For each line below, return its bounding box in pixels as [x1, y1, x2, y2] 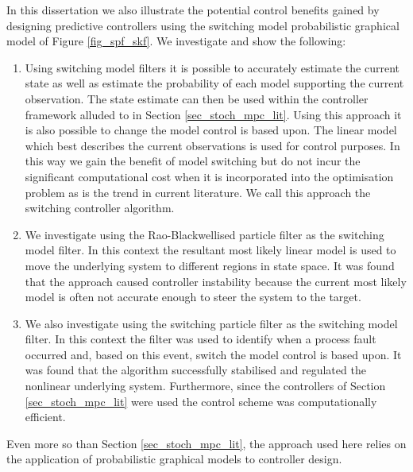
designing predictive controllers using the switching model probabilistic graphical [6, 17, 399, 33]
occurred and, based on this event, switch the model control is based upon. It [25, 346, 402, 362]
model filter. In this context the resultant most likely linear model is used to [25, 242, 396, 258]
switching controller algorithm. [25, 199, 175, 216]
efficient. [25, 408, 66, 425]
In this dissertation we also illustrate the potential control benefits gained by [6, 2, 380, 17]
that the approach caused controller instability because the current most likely [25, 273, 407, 289]
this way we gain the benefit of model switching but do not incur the [25, 153, 361, 169]
